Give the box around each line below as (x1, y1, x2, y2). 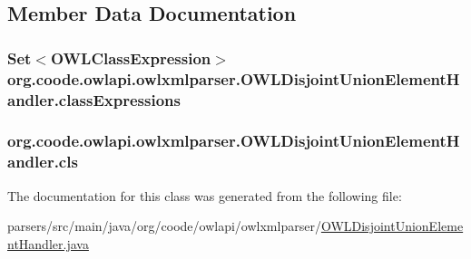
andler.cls (7, 150, 78, 173)
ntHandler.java (7, 234, 89, 253)
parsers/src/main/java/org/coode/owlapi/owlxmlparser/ (7, 216, 321, 235)
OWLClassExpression (51, 46, 211, 69)
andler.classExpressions (7, 88, 181, 110)
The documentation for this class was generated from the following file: (7, 186, 402, 205)
